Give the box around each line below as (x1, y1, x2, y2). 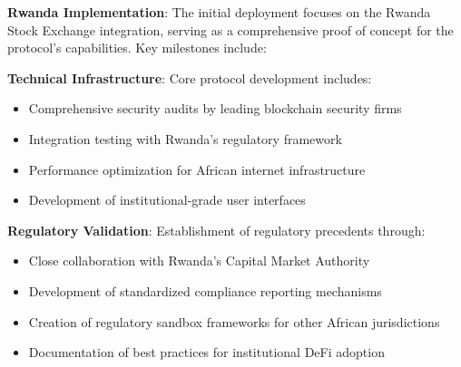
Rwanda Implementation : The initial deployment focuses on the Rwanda (7, 3, 431, 21)
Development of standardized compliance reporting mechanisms (28, 281, 382, 300)
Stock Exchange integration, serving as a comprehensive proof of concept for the (7, 20, 454, 39)
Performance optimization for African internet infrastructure (28, 159, 366, 179)
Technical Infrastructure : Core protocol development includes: (7, 68, 372, 87)
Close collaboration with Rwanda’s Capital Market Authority (28, 251, 370, 270)
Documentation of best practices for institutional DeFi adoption (28, 343, 385, 362)
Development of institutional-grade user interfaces (28, 190, 306, 209)
